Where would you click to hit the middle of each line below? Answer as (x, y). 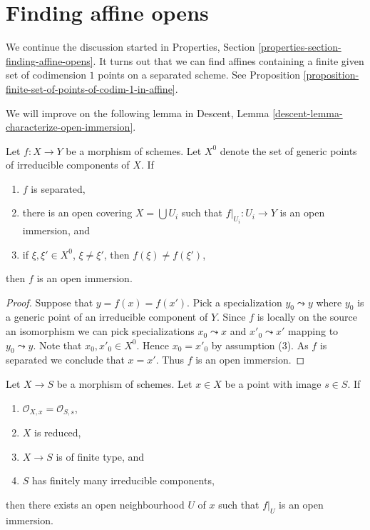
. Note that (57, 345)
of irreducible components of (68, 165)
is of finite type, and (100, 456)
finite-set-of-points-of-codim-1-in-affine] (91, 88)
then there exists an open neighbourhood (95, 504)
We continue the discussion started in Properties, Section (130, 47)
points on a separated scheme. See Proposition (199, 75)
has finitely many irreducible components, (123, 480)
